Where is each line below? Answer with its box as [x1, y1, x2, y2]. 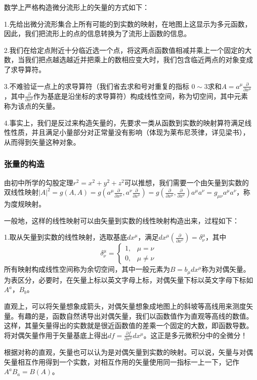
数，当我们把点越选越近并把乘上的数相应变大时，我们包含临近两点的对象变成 [4, 54, 253, 65]
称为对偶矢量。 [202, 264, 251, 274]
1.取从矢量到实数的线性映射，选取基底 [4, 232, 127, 242]
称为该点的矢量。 [4, 101, 59, 111]
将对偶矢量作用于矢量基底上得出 [4, 330, 108, 340]
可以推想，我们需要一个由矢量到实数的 [124, 177, 249, 187]
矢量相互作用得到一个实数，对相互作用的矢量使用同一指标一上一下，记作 [4, 356, 239, 367]
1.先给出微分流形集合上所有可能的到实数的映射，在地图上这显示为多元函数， [4, 18, 252, 29]
